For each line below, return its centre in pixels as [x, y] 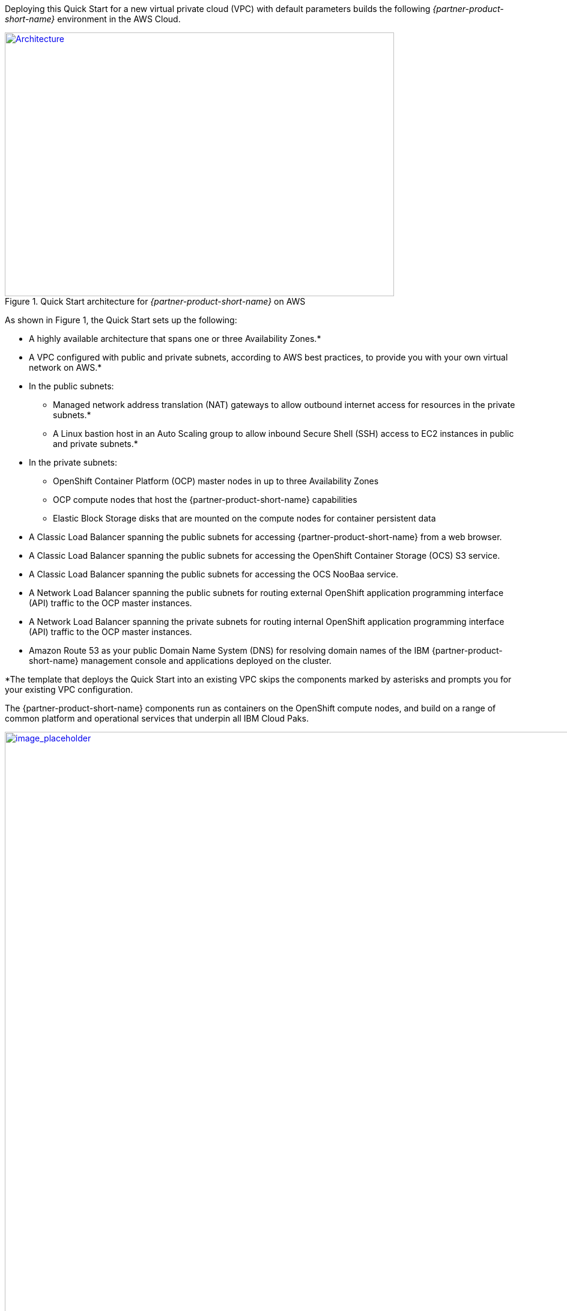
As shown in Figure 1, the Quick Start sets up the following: [121, 320]
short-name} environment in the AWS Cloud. [93, 19]
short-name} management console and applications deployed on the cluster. [180, 661]
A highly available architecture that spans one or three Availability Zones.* [175, 339]
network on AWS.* [65, 367]
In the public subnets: [71, 386]
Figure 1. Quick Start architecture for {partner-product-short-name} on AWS [155, 301]
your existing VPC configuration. [69, 689]
